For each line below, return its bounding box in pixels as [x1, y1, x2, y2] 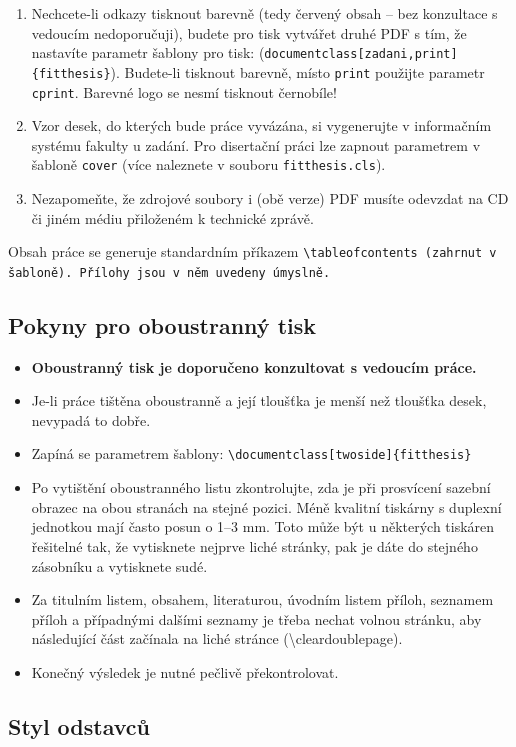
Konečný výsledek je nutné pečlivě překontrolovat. [31, 661, 339, 682]
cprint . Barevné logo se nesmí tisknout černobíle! [31, 81, 337, 102]
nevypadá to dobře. [31, 409, 151, 430]
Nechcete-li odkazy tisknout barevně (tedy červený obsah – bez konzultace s [31, 3, 498, 23]
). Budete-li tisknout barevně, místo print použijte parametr [110, 61, 485, 82]
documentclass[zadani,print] [264, 47, 458, 62]
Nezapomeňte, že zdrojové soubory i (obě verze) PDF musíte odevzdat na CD [31, 188, 509, 208]
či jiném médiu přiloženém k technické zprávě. [31, 207, 314, 228]
